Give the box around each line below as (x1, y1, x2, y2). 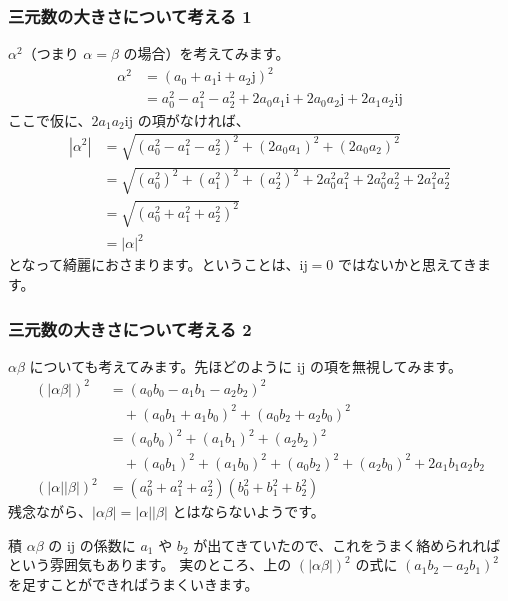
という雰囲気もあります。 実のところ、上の (8, 554, 292, 575)
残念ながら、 (8, 501, 92, 522)
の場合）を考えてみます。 (123, 43, 290, 64)
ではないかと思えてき (338, 254, 477, 275)
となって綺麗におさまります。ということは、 (8, 254, 300, 275)
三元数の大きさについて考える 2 (8, 316, 252, 341)
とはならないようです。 (172, 501, 325, 522)
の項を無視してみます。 (309, 355, 463, 376)
